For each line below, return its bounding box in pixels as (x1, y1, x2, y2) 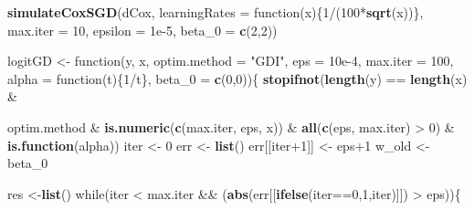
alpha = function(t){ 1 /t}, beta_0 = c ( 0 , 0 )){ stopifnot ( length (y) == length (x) (7, 68, 468, 88)
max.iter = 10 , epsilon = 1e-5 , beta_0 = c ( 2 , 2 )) (7, 20, 278, 39)
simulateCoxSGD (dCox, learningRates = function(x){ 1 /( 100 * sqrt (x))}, (7, 3, 424, 21)
